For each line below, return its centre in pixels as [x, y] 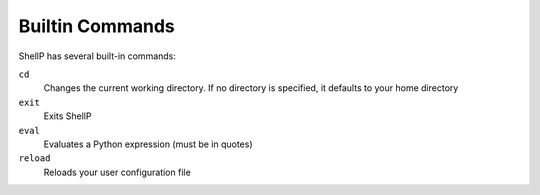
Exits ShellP [67, 116]
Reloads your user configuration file [117, 172]
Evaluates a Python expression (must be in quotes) [148, 144]
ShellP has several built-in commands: [97, 56]
